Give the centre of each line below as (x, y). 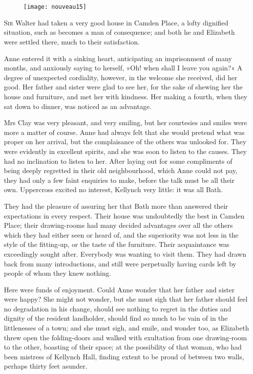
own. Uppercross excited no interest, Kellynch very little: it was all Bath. (113, 189)
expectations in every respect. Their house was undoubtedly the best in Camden (124, 215)
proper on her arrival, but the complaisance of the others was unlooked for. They (125, 142)
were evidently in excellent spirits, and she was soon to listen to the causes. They (126, 151)
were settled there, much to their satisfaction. (72, 42)
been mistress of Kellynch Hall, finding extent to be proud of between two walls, (124, 356)
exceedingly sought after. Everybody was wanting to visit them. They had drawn (125, 253)
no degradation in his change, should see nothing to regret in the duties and (118, 308)
